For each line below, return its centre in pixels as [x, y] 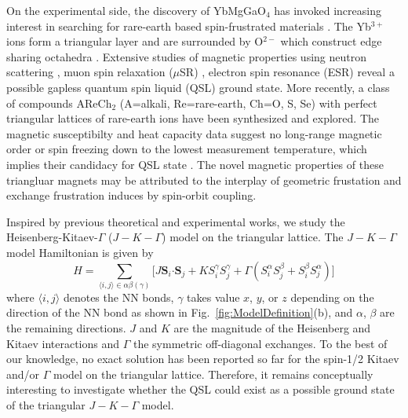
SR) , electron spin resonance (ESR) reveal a [287, 72]
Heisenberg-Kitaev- [52, 237]
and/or [23, 374]
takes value [213, 297]
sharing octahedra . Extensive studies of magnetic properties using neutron [186, 56]
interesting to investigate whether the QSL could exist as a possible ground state [200, 389]
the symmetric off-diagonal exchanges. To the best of [260, 343]
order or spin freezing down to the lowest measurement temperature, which [187, 149]
